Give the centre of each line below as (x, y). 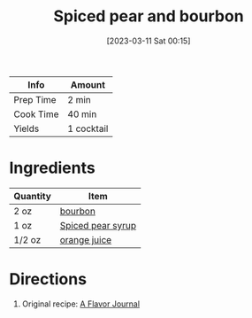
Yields (27, 128)
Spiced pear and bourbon (149, 16)
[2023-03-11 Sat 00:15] (149, 41)
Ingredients (52, 168)
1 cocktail (88, 128)
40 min (82, 114)
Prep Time (35, 99)
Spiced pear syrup (98, 225)
